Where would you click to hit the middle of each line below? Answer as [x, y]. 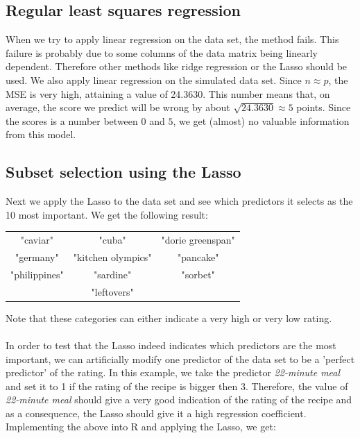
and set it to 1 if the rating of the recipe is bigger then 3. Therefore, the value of [177, 386]
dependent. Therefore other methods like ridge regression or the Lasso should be [177, 66]
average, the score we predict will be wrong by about [118, 107]
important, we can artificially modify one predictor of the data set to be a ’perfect [180, 359]
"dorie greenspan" [198, 240]
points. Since [324, 107]
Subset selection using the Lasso [123, 172]
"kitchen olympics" [112, 256]
